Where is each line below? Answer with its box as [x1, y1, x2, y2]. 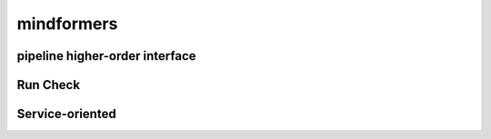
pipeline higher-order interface [16, 48, 196, 64]
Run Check [16, 77, 81, 93]
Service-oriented [16, 106, 117, 122]
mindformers [16, 14, 118, 34]
